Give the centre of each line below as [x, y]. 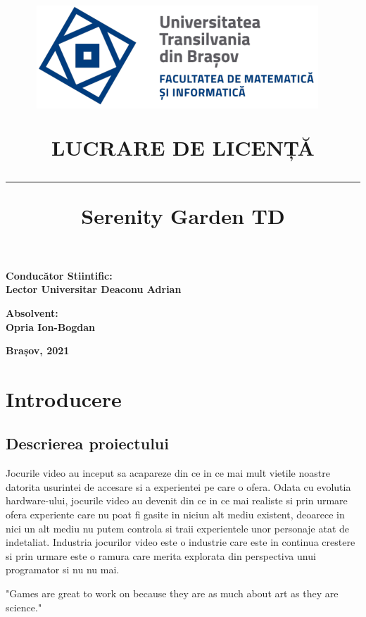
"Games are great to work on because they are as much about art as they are [172, 593]
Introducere [64, 398]
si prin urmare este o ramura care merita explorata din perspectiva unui [161, 555]
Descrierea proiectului [87, 443]
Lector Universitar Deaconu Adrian [94, 289]
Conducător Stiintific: [59, 275]
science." [24, 607]
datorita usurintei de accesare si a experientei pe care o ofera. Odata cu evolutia [178, 486]
